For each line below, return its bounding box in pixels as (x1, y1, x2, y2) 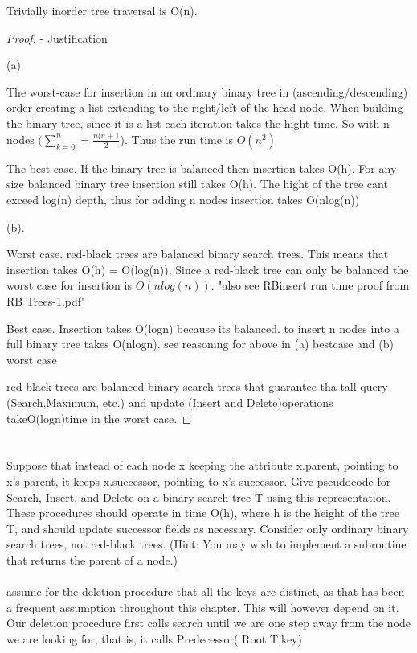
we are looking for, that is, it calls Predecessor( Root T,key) (6, 630, 302, 647)
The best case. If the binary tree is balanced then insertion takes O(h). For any (6, 159, 397, 176)
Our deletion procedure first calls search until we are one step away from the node (6, 614, 411, 631)
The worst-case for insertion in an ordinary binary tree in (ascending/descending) (6, 83, 408, 100)
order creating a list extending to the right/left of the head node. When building (6, 99, 403, 116)
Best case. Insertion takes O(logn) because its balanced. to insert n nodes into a (6, 319, 399, 336)
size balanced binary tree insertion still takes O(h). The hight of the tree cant (6, 175, 388, 192)
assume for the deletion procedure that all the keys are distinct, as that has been (6, 583, 405, 600)
